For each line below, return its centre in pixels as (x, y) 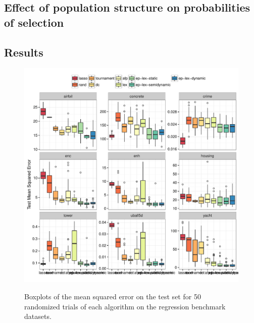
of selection (34, 22)
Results (24, 52)
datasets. (38, 316)
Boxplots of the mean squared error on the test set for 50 (113, 296)
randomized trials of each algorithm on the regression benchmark (125, 306)
